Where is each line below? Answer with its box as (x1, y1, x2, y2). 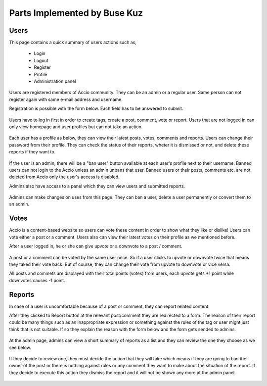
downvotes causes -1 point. (9, 277, 65, 283)
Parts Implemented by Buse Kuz (9, 7, 143, 18)
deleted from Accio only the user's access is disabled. (9, 174, 120, 180)
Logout (34, 57, 49, 63)
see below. (9, 344, 32, 350)
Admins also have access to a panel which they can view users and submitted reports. (9, 183, 185, 189)
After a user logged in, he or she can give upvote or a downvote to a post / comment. (9, 243, 182, 249)
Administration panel (34, 78, 76, 84)
